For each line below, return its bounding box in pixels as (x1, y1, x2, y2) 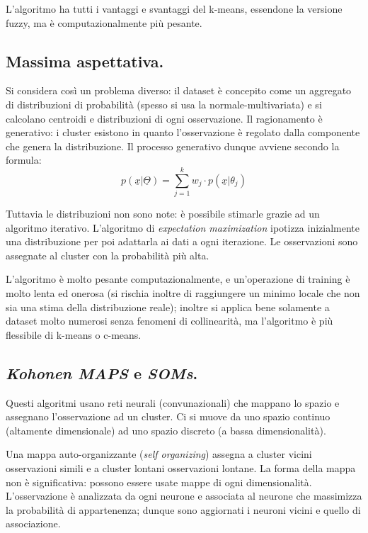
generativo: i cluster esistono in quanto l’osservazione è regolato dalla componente (6, 125, 360, 140)
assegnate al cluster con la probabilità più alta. (6, 247, 209, 262)
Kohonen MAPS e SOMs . (6, 361, 198, 383)
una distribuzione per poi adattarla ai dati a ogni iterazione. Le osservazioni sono (6, 234, 358, 249)
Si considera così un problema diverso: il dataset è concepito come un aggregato (6, 83, 352, 98)
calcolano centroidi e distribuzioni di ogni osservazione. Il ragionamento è (6, 111, 323, 125)
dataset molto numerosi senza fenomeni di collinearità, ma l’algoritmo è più (6, 313, 333, 328)
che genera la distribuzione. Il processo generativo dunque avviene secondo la (6, 138, 340, 153)
